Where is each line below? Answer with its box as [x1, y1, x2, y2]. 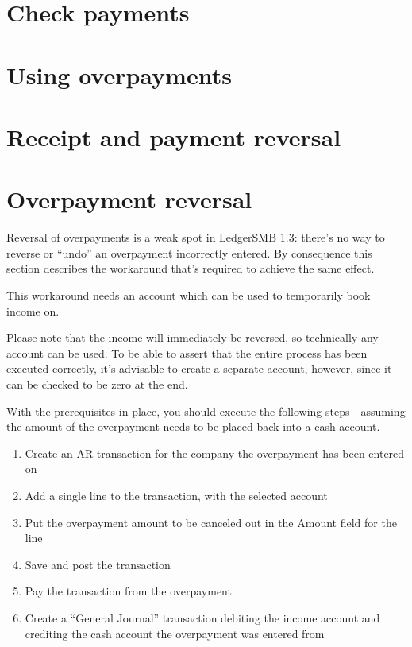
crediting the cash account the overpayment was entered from [25, 625, 325, 641]
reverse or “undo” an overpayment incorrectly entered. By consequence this [6, 244, 372, 261]
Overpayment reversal [6, 183, 252, 215]
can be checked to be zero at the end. [6, 376, 188, 392]
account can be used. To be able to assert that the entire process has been [6, 344, 368, 361]
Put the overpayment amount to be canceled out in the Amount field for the [25, 513, 397, 530]
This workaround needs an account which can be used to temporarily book [6, 287, 371, 304]
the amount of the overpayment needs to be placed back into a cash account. [6, 418, 380, 435]
